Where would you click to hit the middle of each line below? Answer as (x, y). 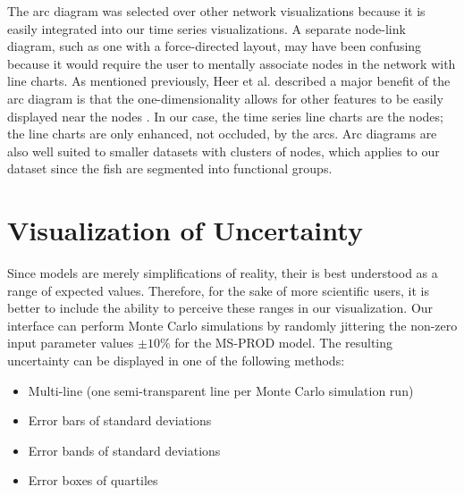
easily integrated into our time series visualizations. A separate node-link (207, 28)
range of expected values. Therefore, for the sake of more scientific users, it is (218, 290)
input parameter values (71, 343)
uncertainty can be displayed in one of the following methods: (176, 361)
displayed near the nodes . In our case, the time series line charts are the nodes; (225, 116)
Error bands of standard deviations (124, 450)
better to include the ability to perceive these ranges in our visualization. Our (220, 308)
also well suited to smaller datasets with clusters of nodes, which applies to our (224, 151)
